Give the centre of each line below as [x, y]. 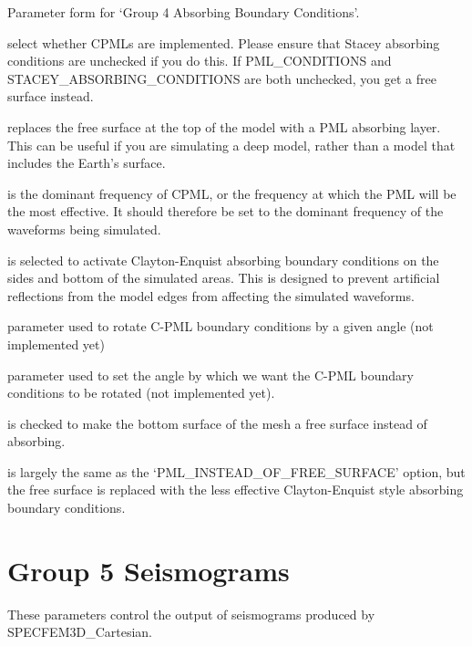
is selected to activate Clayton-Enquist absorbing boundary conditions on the [223, 260]
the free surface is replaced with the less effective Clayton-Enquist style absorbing [236, 490]
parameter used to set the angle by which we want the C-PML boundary [210, 375]
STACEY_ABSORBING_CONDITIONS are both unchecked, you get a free [222, 78]
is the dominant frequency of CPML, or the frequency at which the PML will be [232, 193]
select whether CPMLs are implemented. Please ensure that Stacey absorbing [224, 42]
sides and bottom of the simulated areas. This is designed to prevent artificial [224, 278]
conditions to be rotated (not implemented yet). [141, 393]
